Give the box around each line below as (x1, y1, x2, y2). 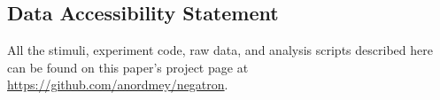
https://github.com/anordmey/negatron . (7, 75, 228, 94)
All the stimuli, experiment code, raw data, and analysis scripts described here (7, 41, 433, 59)
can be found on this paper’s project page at (7, 58, 249, 76)
